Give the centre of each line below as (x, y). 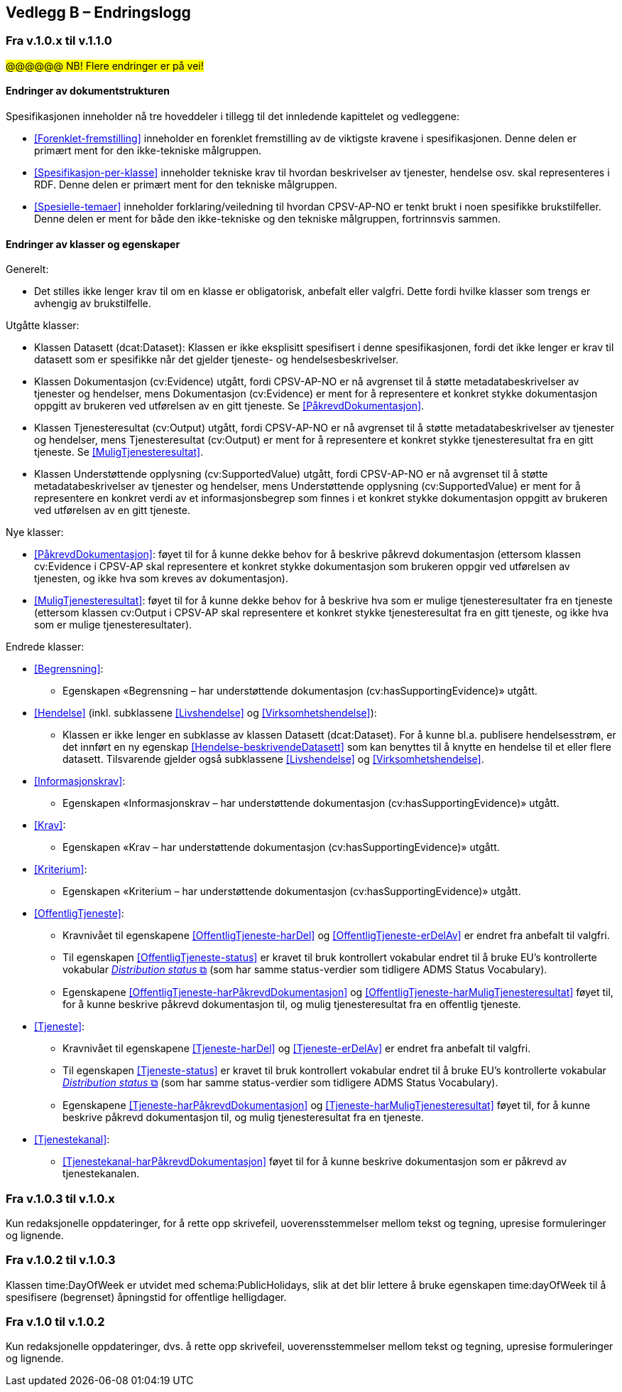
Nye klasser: (35, 532)
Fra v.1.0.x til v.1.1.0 (59, 41)
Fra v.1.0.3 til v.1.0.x (60, 1198)
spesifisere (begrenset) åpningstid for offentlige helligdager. (146, 1297)
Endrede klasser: (45, 647)
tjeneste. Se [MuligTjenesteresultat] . (119, 452)
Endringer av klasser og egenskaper (93, 244)
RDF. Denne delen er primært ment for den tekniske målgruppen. (186, 185)
